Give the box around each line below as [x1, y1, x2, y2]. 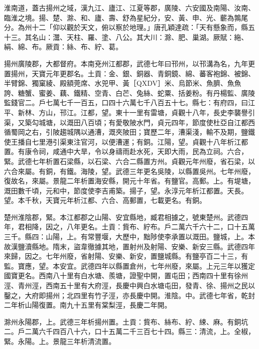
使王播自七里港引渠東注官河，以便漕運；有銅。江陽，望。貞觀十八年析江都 [4, 136, 248, 147]
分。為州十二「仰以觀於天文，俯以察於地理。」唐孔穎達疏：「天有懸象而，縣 [4, 22, 248, 32]
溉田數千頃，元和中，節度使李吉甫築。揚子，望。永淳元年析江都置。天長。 [4, 185, 248, 195]
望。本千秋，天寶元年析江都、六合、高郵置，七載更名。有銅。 [4, 195, 206, 205]
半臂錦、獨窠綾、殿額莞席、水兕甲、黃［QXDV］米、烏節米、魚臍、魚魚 [4, 78, 242, 88]
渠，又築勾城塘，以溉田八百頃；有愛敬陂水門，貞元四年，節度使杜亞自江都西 [4, 117, 255, 127]
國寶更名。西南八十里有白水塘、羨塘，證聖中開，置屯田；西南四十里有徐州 [4, 270, 248, 281]
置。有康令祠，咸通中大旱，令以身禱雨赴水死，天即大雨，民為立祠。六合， [4, 146, 248, 157]
